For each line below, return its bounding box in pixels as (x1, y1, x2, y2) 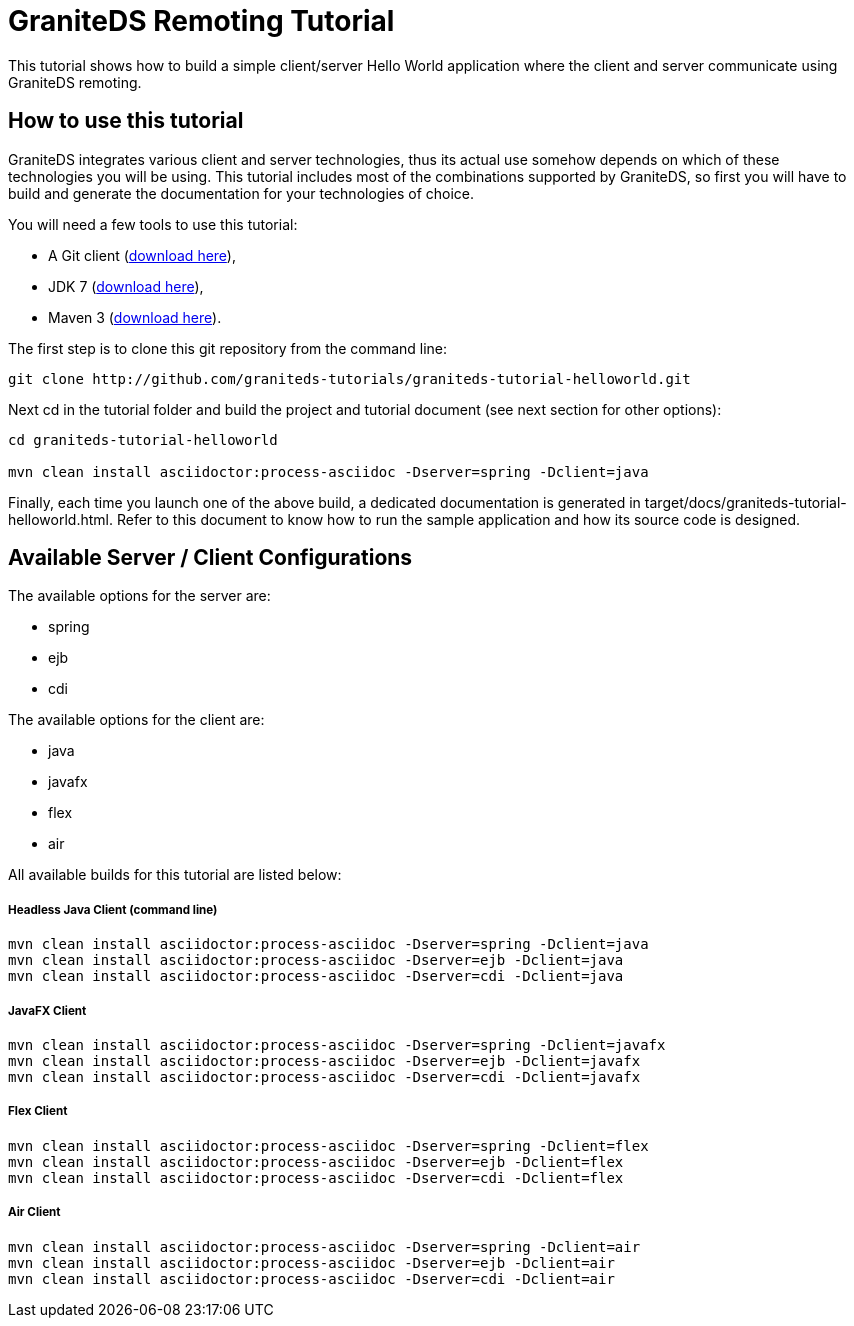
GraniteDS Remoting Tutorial (8, 4, 395, 38)
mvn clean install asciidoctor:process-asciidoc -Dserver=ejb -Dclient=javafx (8, 1053, 641, 1069)
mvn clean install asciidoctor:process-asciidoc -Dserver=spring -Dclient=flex (8, 1137, 649, 1154)
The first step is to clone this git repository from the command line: (8, 339, 448, 357)
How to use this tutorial (8, 108, 244, 134)
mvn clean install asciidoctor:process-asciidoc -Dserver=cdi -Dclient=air (8, 1270, 615, 1287)
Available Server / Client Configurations (8, 545, 413, 571)
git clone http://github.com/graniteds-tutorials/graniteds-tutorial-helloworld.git (8, 370, 691, 387)
